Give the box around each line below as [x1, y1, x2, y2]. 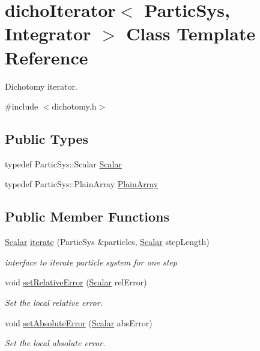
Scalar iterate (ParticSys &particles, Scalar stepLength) [5, 235, 210, 248]
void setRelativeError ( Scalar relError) [5, 276, 147, 288]
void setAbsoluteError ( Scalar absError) [5, 316, 153, 329]
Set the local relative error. [5, 296, 103, 309]
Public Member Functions [5, 207, 169, 226]
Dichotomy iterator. [5, 79, 77, 92]
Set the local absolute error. [5, 337, 106, 349]
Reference [5, 45, 88, 69]
